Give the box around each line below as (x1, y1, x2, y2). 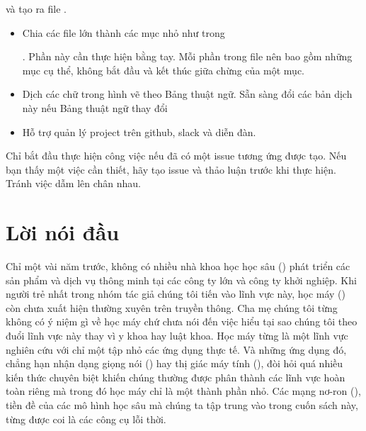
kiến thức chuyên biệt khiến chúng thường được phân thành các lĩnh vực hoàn (6, 369, 345, 384)
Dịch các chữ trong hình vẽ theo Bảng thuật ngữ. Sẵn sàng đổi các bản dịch (22, 86, 353, 101)
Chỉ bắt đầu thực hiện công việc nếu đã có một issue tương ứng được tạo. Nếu (6, 148, 347, 163)
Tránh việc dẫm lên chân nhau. (6, 176, 142, 191)
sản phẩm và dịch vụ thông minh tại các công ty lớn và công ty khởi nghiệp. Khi (6, 272, 357, 287)
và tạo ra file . (6, 1, 67, 16)
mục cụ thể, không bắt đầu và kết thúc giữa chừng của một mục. (22, 62, 304, 77)
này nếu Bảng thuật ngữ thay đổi (22, 100, 168, 115)
